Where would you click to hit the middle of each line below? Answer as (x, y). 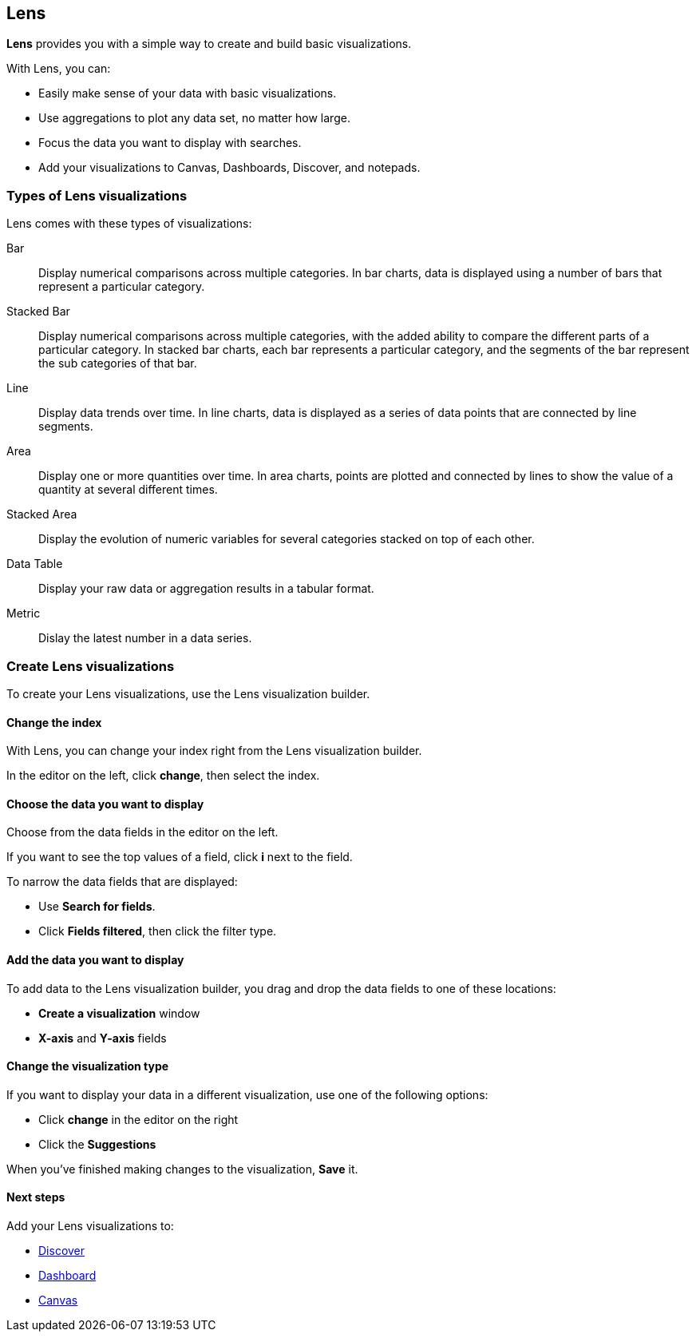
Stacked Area (42, 514)
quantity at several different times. (128, 490)
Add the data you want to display (95, 959)
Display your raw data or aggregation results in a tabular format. (206, 589)
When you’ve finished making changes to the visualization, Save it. (182, 1169)
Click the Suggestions (97, 1144)
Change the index (54, 722)
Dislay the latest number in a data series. (145, 638)
